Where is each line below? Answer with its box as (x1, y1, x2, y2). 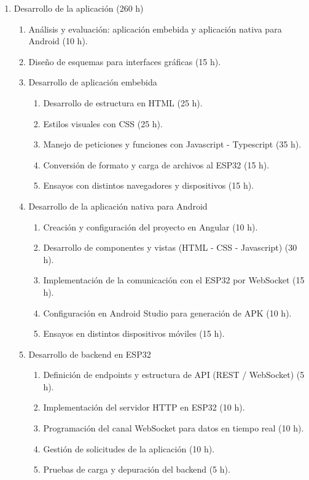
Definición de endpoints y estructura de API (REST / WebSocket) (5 (43, 368, 305, 381)
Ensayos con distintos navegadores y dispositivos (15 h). (43, 179, 254, 192)
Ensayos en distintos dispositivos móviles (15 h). (43, 327, 225, 340)
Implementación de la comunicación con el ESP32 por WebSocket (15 (43, 273, 305, 286)
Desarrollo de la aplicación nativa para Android (28, 199, 208, 212)
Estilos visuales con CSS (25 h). (43, 117, 163, 130)
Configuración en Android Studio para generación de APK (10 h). (43, 306, 292, 319)
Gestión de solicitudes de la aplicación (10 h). (43, 442, 215, 455)
